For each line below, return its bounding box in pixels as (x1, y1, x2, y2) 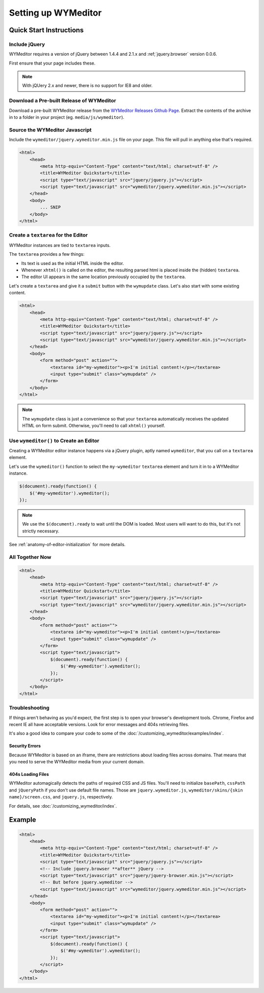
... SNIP (40, 204, 61, 210)
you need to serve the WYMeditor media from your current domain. (9, 759, 145, 765)
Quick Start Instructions (9, 26, 84, 34)
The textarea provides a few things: (9, 251, 85, 257)
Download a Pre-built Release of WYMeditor (9, 97, 116, 104)
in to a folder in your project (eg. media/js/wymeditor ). (9, 114, 125, 120)
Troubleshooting (9, 705, 50, 711)
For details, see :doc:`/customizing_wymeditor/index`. (9, 803, 117, 809)
